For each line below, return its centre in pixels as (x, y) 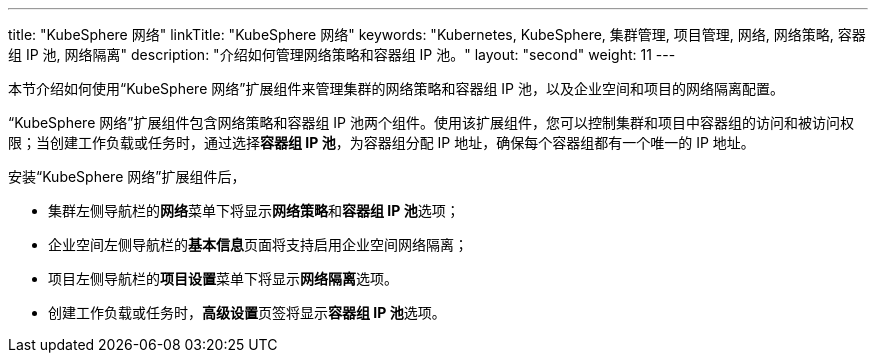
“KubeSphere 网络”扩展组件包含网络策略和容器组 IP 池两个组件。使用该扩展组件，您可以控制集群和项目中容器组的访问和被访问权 (431, 122)
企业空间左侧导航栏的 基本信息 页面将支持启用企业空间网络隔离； (258, 244)
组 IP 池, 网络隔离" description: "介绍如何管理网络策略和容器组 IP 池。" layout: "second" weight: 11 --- (342, 54)
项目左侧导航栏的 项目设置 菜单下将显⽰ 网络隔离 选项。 (223, 278)
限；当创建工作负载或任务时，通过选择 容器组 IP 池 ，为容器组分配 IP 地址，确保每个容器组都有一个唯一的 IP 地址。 (381, 142)
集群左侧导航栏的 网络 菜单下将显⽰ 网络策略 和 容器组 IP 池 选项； (254, 210)
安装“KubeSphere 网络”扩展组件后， (127, 176)
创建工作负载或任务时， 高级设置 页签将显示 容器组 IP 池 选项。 (247, 312)
